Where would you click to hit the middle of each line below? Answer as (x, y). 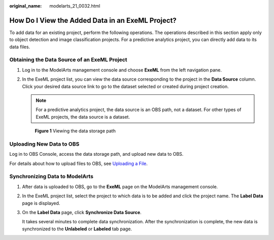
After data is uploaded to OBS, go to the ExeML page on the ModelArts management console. (120, 186)
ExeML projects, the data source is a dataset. (83, 117)
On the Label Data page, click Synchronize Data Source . (82, 213)
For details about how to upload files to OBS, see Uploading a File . (79, 163)
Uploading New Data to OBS (44, 144)
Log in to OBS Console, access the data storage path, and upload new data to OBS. (96, 154)
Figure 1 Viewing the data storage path (75, 131)
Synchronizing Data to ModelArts (52, 177)
